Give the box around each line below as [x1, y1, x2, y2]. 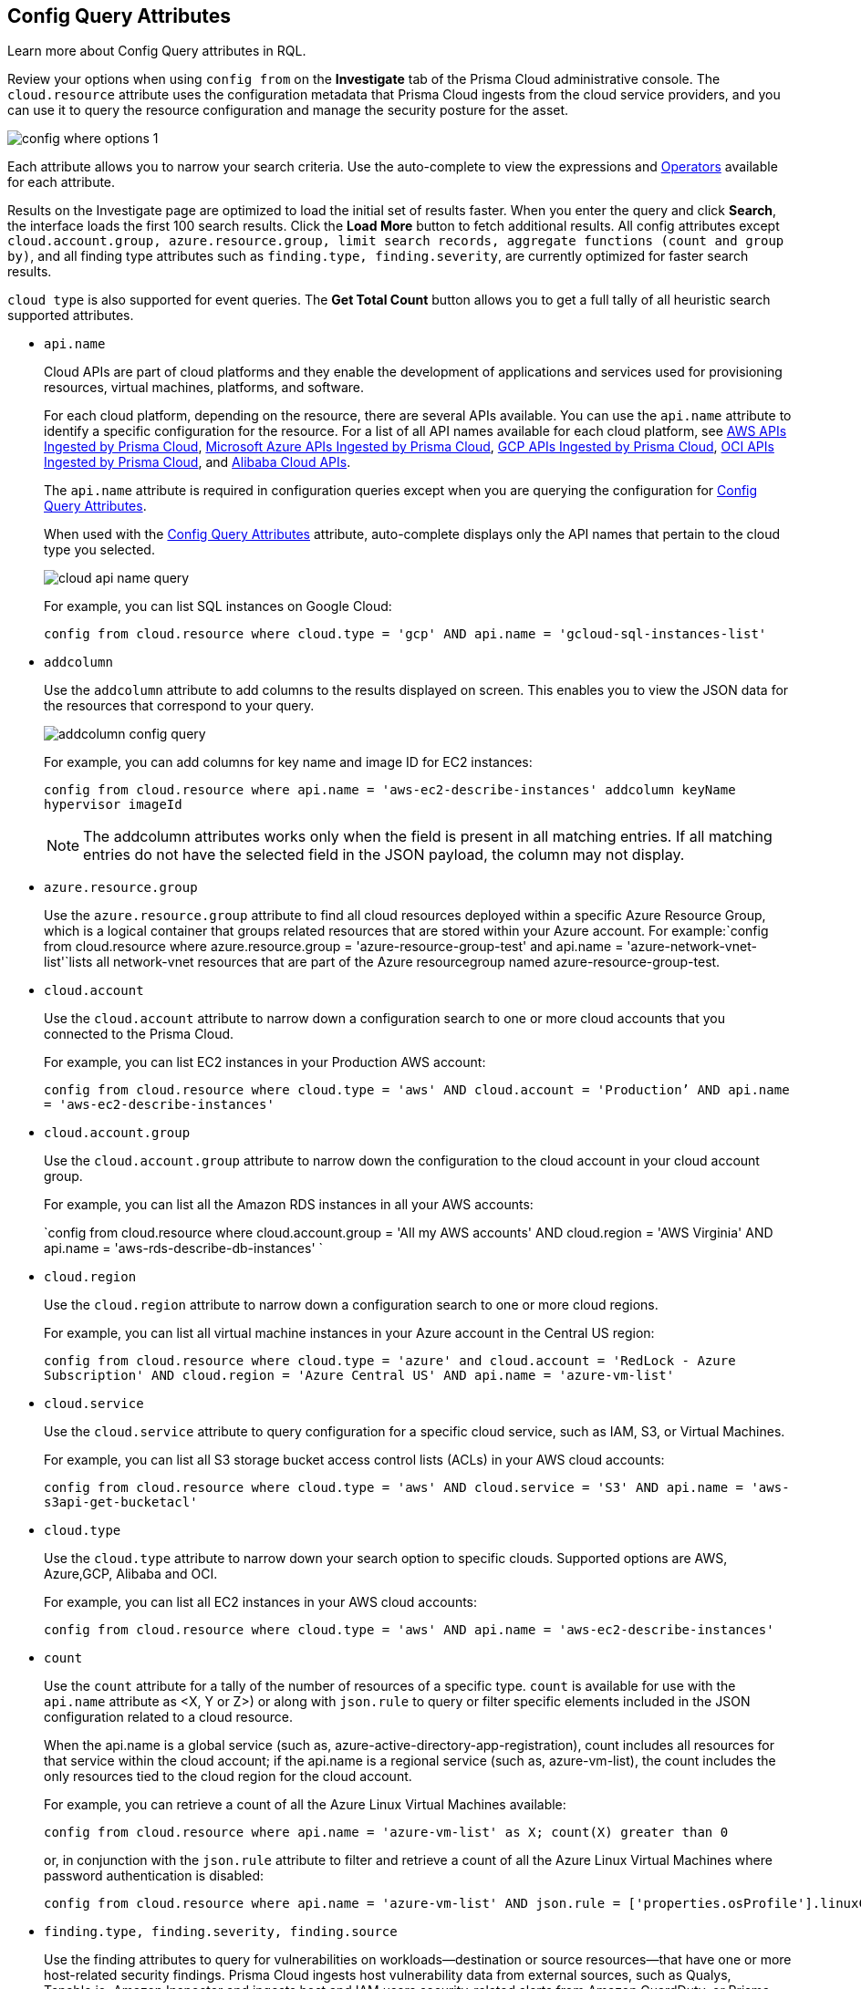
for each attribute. [7, 174, 116, 191]
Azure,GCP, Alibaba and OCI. [44, 1566, 218, 1582]
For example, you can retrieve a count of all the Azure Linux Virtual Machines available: [44, 1797, 566, 1813]
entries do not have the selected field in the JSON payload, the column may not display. [83, 845, 685, 865]
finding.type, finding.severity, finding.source [44, 1924, 398, 1940]
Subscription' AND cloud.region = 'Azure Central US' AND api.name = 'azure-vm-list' [44, 1368, 675, 1383]
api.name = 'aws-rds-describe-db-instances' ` [44, 1240, 324, 1257]
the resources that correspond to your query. [44, 698, 315, 714]
